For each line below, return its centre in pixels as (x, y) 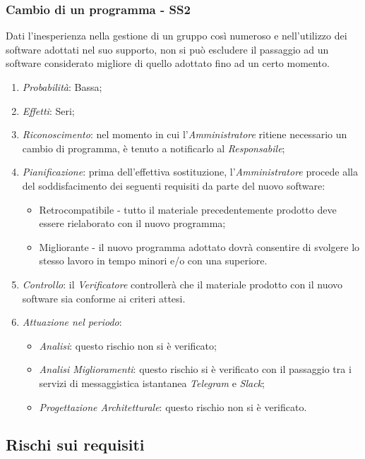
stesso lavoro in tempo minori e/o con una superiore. (153, 261)
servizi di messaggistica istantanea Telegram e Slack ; (152, 382)
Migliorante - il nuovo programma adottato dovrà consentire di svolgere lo (199, 246)
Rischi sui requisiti (75, 445)
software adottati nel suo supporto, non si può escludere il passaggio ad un (167, 49)
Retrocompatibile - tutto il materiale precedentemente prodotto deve (188, 209)
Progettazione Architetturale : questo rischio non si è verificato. (173, 406)
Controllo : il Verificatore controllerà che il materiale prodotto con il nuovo (182, 284)
